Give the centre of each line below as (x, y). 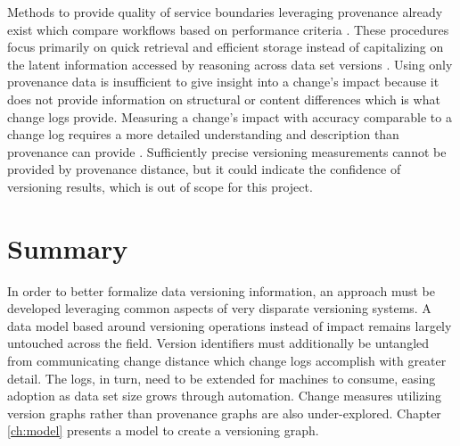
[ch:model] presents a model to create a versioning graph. (163, 430)
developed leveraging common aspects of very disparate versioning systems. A (219, 308)
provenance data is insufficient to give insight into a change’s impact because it (223, 82)
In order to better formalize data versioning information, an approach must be (221, 290)
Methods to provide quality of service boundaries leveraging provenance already (225, 12)
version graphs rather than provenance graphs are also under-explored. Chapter (224, 413)
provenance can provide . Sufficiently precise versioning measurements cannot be (227, 151)
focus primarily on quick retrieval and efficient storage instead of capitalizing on (226, 47)
